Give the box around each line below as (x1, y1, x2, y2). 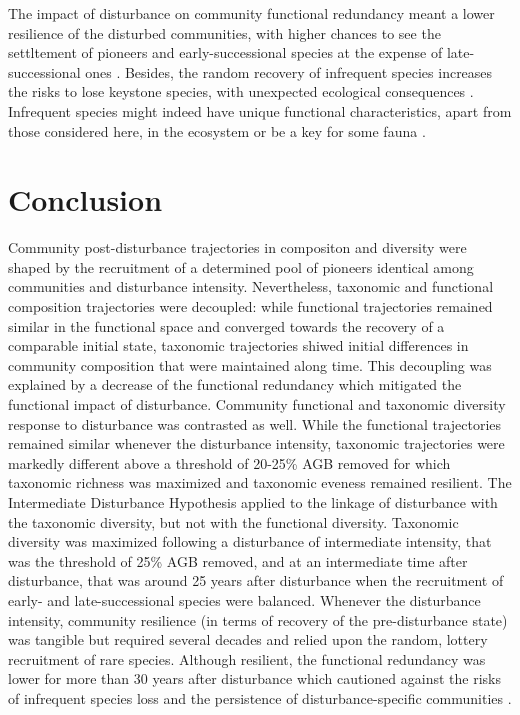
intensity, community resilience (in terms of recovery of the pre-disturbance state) (8, 609, 508, 630)
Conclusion (8, 179, 163, 220)
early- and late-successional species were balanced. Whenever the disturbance (8, 589, 481, 610)
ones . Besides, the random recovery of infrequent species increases (85, 61, 493, 82)
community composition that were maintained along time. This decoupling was (8, 354, 492, 375)
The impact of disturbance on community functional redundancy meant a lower (8, 3, 495, 23)
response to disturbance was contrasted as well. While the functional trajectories (8, 413, 502, 434)
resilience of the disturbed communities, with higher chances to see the (8, 22, 441, 43)
